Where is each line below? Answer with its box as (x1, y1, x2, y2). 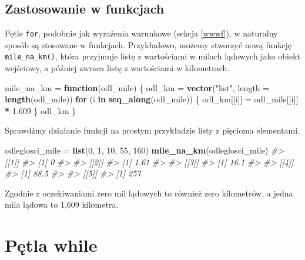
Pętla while (5, 233, 98, 257)
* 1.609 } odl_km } (5, 104, 76, 116)
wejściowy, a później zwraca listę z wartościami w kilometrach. (5, 62, 230, 74)
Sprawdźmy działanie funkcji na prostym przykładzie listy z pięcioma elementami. (5, 124, 300, 136)
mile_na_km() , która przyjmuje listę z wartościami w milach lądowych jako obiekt (5, 50, 301, 62)
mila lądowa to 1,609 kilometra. (5, 198, 119, 211)
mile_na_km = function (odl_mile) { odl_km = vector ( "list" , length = (5, 81, 270, 94)
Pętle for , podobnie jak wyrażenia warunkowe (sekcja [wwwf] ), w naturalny (5, 27, 278, 39)
